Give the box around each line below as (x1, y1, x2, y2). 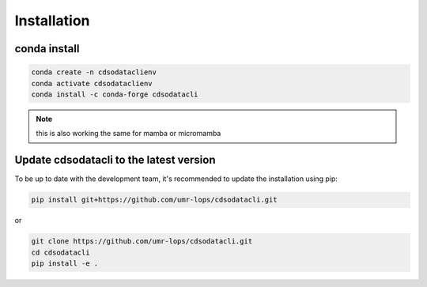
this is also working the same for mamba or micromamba (36, 129, 221, 138)
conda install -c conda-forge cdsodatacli (31, 89, 198, 99)
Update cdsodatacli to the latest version (14, 153, 216, 167)
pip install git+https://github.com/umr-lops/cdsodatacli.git (31, 195, 278, 205)
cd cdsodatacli (31, 247, 90, 257)
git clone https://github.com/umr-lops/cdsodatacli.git (31, 237, 253, 246)
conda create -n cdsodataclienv (31, 68, 157, 77)
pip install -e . (31, 259, 99, 268)
